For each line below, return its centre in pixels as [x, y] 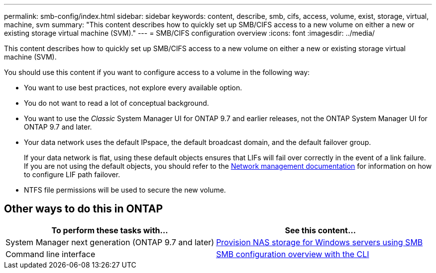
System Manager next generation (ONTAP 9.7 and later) [110, 242]
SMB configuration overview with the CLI [293, 254]
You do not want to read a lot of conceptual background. [116, 103]
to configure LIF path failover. [72, 174]
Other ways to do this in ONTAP [84, 209]
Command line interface [51, 254]
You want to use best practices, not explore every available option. [133, 88]
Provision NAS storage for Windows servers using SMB [320, 242]
